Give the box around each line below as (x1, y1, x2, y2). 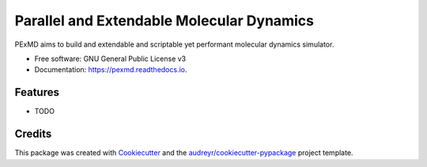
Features (14, 85, 59, 99)
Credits (14, 127, 52, 141)
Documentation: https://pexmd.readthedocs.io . (34, 65, 187, 74)
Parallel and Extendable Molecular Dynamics (14, 12, 314, 29)
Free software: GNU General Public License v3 (34, 54, 187, 63)
